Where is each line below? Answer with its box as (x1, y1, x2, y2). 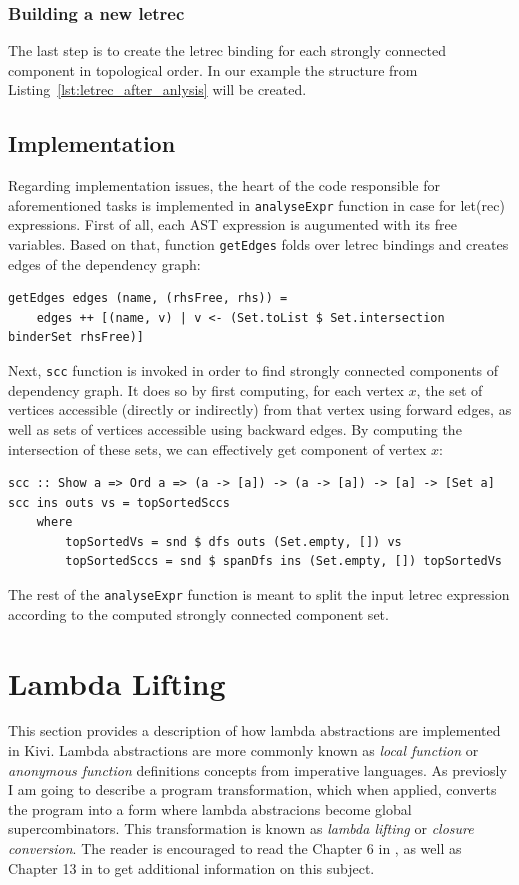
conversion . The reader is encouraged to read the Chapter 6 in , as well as (8, 838, 462, 859)
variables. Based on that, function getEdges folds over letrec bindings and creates (8, 234, 509, 255)
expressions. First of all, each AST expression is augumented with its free (8, 214, 457, 235)
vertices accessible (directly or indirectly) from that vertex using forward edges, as (8, 399, 512, 420)
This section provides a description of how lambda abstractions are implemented (8, 720, 501, 741)
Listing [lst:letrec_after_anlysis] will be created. (8, 79, 307, 100)
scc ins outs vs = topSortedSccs (8, 495, 230, 510)
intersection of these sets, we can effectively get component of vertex (8, 438, 427, 459)
